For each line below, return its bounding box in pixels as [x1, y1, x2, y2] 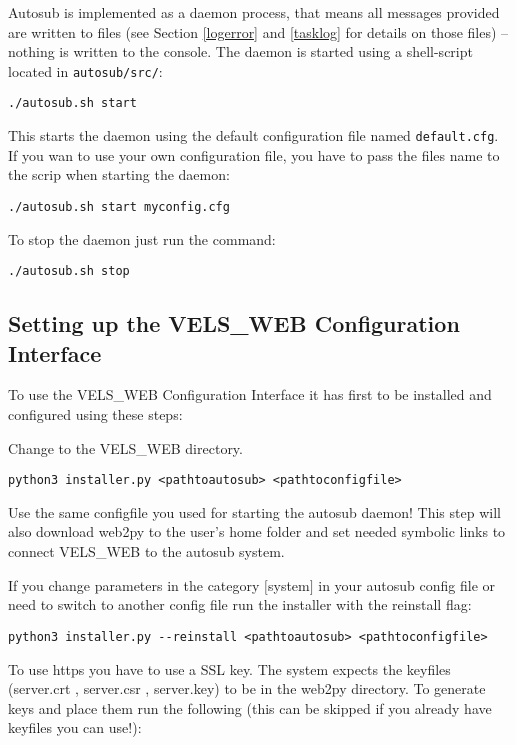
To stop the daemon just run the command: [8, 228, 276, 249]
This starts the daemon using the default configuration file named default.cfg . [8, 125, 499, 146]
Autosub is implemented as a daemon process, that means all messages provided [8, 2, 500, 22]
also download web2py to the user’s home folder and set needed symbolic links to [8, 521, 506, 542]
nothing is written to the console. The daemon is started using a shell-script [8, 41, 473, 62]
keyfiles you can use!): [8, 717, 142, 738]
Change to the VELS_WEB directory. [8, 437, 243, 458]
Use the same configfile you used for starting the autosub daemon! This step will [8, 501, 501, 522]
